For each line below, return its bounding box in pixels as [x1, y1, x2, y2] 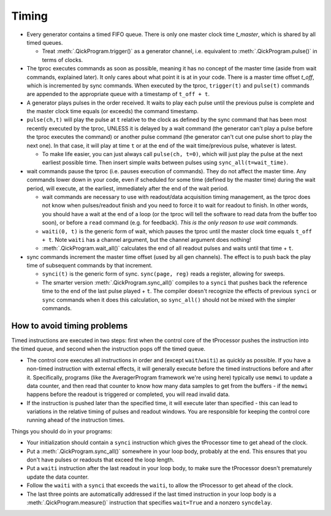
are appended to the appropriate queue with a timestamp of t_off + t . [26, 91, 210, 98]
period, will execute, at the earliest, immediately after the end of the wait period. [26, 184, 229, 192]
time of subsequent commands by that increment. [26, 262, 153, 269]
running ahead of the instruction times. [26, 416, 125, 424]
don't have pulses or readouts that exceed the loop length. [26, 456, 175, 463]
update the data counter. [26, 473, 89, 480]
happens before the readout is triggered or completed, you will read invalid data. [26, 391, 230, 398]
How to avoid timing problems [11, 320, 128, 331]
